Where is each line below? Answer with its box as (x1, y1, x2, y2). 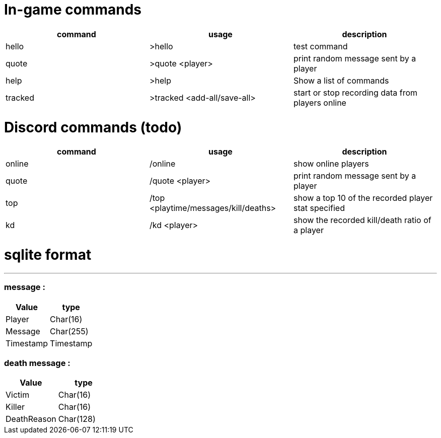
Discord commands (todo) (4, 118, 182, 136)
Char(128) (58, 414, 96, 424)
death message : (4, 357, 70, 368)
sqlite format (4, 246, 92, 263)
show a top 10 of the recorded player (293, 193, 433, 203)
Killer (6, 402, 25, 412)
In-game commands (4, 1, 141, 18)
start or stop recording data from (293, 87, 418, 98)
